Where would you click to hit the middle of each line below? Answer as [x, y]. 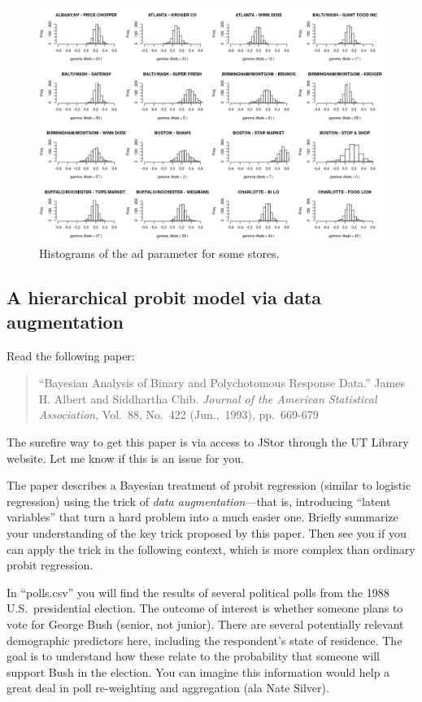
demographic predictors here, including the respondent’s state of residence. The [204, 640]
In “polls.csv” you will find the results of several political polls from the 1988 [198, 592]
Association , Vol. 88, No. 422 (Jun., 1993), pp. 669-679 [178, 414]
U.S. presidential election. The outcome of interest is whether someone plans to [205, 608]
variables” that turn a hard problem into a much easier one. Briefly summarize [202, 517]
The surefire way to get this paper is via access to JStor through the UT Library [208, 442]
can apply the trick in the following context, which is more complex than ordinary [211, 549]
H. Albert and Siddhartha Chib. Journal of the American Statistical [208, 398]
